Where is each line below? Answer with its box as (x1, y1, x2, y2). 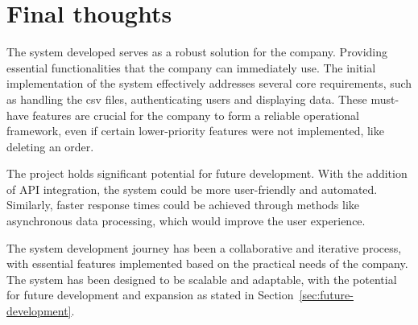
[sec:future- (299, 286, 354, 303)
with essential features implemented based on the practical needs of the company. (6, 255, 408, 272)
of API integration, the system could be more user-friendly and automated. (6, 180, 378, 197)
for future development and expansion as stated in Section (6, 286, 294, 303)
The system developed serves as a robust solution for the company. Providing (6, 43, 387, 60)
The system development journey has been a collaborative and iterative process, (6, 239, 402, 256)
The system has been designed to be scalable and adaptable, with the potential (6, 270, 397, 287)
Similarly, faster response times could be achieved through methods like (6, 196, 360, 213)
